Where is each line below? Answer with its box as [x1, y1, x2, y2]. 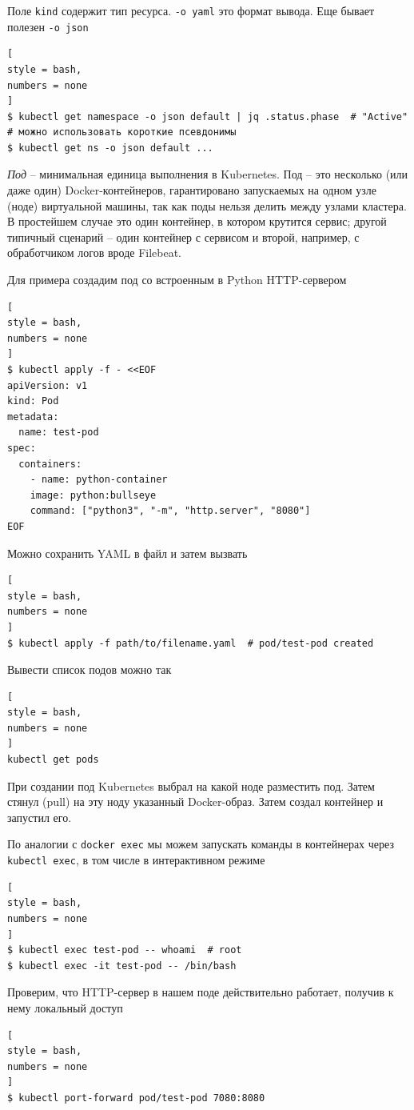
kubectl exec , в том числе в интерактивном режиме [7, 852, 265, 868]
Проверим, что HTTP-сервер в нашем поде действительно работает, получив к [7, 984, 394, 1000]
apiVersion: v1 [7, 379, 88, 391]
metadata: [7, 411, 59, 423]
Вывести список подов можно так [7, 661, 172, 678]
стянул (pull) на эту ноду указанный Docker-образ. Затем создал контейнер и [7, 793, 384, 810]
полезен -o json [7, 18, 89, 34]
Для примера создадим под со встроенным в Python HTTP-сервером [7, 271, 347, 288]
